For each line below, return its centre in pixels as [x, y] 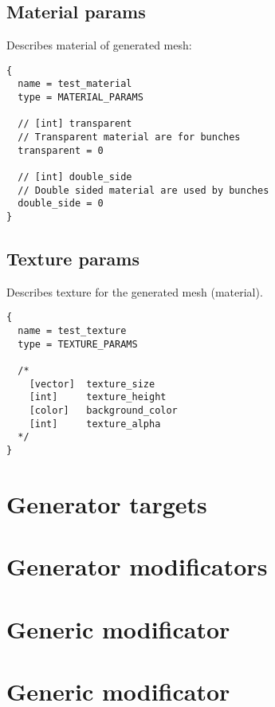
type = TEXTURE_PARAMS [78, 344]
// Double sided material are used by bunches [143, 190]
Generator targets [107, 503]
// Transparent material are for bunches [129, 137]
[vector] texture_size [92, 384]
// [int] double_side [75, 177]
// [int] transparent [75, 124]
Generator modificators [137, 566]
